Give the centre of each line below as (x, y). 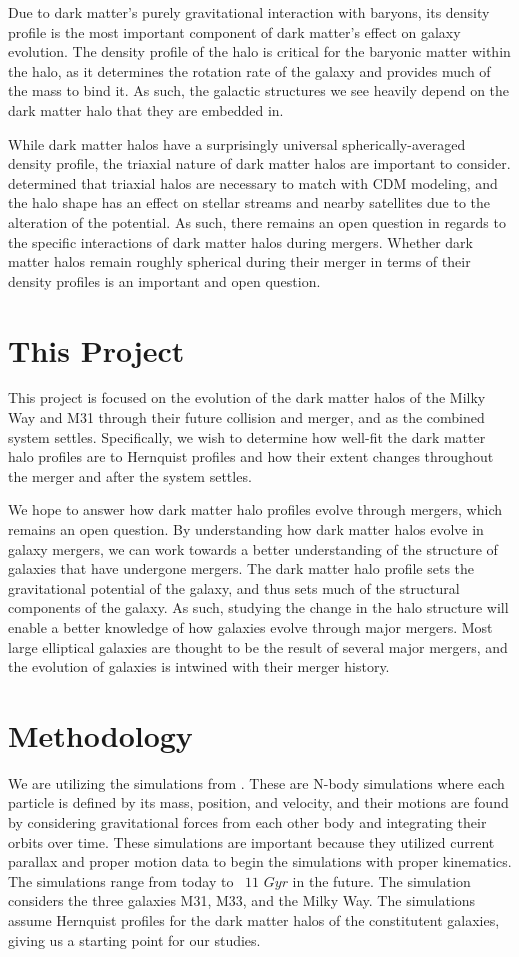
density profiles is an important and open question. (164, 280)
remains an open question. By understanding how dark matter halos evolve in (246, 529)
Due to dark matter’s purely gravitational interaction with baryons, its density (249, 12)
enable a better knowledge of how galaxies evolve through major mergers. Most (250, 626)
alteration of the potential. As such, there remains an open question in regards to (257, 221)
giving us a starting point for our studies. (134, 939)
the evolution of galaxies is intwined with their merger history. (199, 666)
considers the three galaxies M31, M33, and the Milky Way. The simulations (242, 900)
